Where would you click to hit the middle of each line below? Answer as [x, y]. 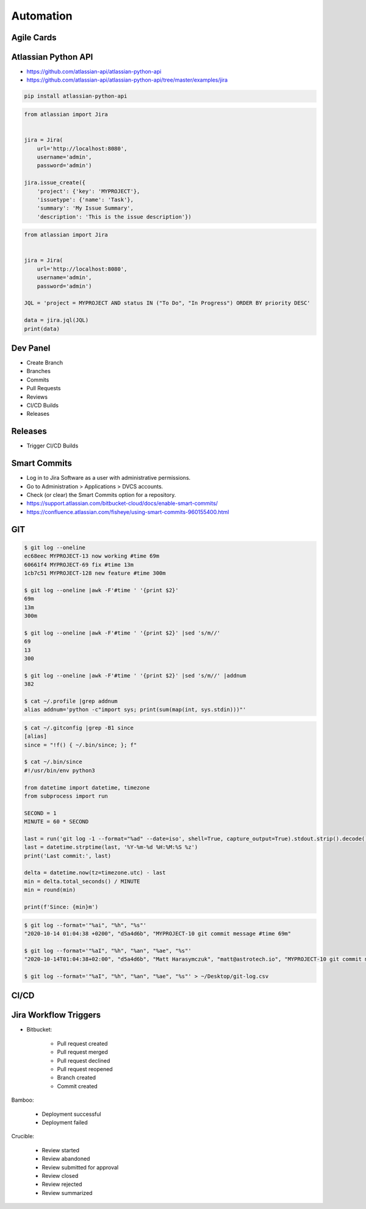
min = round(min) [50, 890]
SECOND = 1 [40, 813]
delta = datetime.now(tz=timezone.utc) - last [95, 873]
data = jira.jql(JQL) [56, 320]
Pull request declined [84, 1060]
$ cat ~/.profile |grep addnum [71, 701]
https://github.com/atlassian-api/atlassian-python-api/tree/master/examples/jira [127, 80]
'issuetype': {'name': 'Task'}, [85, 199]
